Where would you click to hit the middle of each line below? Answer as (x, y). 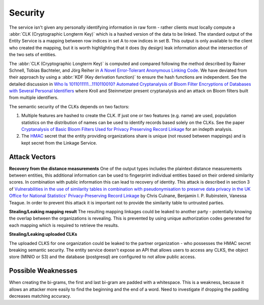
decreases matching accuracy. (40, 296)
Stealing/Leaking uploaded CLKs (43, 234)
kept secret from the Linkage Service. (59, 143)
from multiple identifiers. (34, 98)
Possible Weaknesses (43, 271)
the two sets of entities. (33, 55)
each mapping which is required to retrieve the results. (64, 225)
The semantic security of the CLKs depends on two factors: (69, 106)
